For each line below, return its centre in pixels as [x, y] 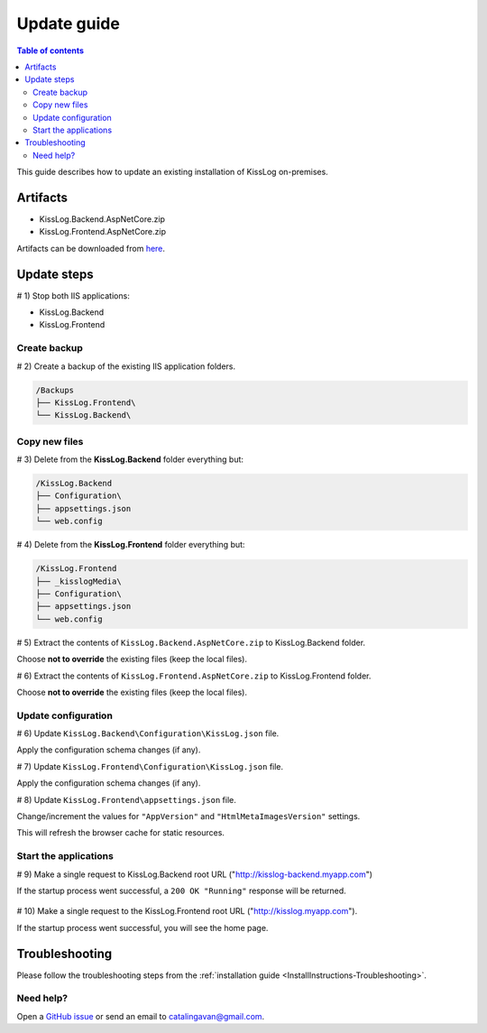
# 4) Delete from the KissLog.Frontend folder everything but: [131, 545]
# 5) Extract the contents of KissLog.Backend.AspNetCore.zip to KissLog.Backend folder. [191, 642]
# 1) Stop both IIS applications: [73, 295]
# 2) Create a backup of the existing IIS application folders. [126, 366]
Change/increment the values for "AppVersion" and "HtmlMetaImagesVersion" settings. [188, 816]
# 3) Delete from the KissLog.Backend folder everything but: [130, 459]
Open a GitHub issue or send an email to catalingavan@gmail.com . [141, 1016]
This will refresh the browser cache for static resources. [121, 833]
